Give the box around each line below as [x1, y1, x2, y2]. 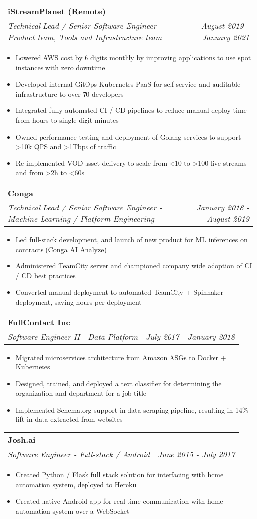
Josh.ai [8, 434, 36, 446]
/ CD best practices [15, 270, 76, 280]
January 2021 [202, 31, 249, 43]
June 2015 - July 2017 [157, 448, 235, 460]
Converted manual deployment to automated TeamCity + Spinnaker [15, 287, 223, 297]
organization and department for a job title [15, 388, 147, 398]
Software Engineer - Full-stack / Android [8, 448, 150, 460]
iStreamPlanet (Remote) [8, 5, 106, 17]
